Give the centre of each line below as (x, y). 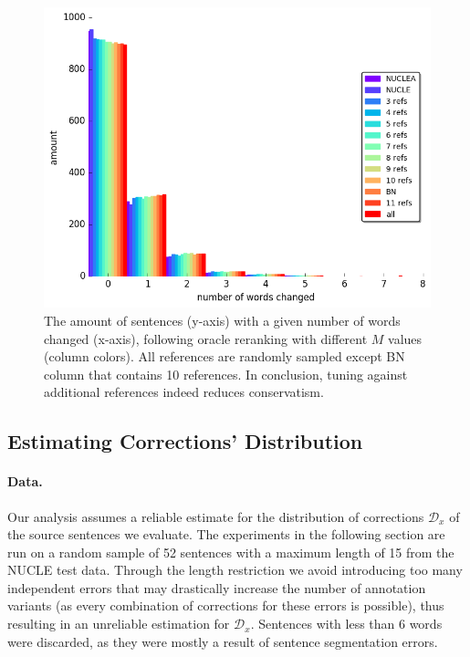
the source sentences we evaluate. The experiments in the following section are (226, 534)
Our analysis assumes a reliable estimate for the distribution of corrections (216, 516)
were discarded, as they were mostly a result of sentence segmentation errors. (223, 641)
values (405, 338)
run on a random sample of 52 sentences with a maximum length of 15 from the (231, 552)
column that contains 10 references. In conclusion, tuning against (226, 374)
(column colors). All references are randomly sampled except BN (225, 356)
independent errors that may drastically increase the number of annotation (217, 587)
